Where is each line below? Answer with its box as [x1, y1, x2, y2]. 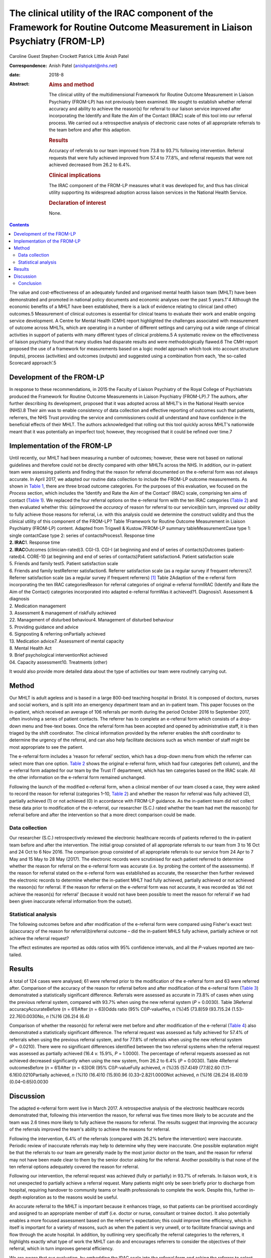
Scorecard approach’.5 [9, 360, 56, 366]
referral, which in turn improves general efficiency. [9, 1245, 114, 1251]
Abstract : [9, 81, 30, 87]
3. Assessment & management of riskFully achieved [9, 610, 116, 616]
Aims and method [49, 81, 94, 88]
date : [9, 71, 21, 77]
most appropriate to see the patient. [9, 744, 84, 750]
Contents [9, 221, 30, 227]
